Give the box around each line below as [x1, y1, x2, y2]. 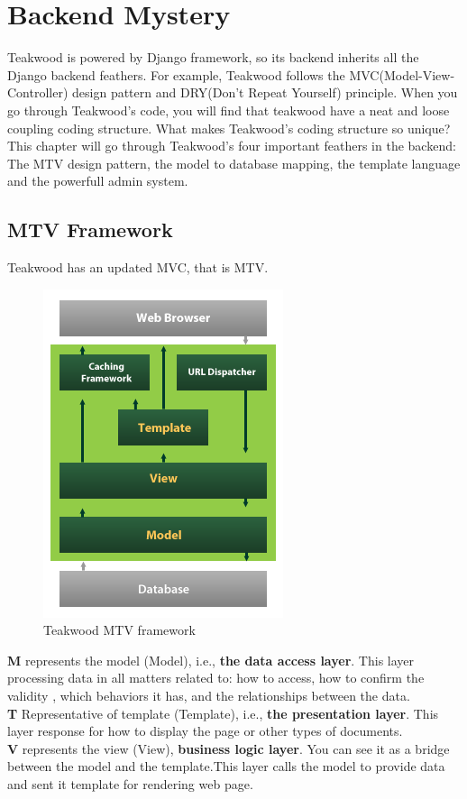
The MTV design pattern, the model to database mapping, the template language [7, 153, 461, 172]
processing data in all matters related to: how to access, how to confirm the [7, 668, 425, 687]
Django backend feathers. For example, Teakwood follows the [7, 65, 345, 84]
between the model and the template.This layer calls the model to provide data [7, 757, 445, 776]
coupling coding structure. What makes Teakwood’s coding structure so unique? [7, 118, 451, 137]
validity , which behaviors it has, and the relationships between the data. [7, 686, 410, 705]
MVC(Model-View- [349, 65, 455, 84]
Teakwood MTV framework [43, 620, 196, 639]
